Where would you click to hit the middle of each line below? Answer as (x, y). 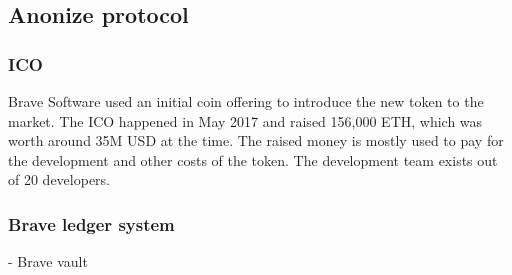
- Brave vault (48, 261)
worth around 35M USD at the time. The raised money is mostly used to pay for (256, 140)
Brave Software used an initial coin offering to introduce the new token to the (246, 101)
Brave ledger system (91, 223)
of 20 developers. (59, 179)
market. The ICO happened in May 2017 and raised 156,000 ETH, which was (245, 120)
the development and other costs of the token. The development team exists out (253, 159)
